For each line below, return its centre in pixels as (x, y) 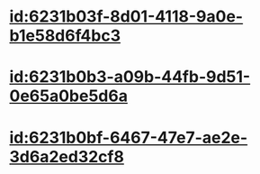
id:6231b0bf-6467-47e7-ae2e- (129, 137)
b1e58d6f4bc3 (65, 36)
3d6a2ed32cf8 (67, 156)
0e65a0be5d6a (69, 96)
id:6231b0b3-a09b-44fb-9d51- (130, 77)
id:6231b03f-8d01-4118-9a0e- (126, 17)
